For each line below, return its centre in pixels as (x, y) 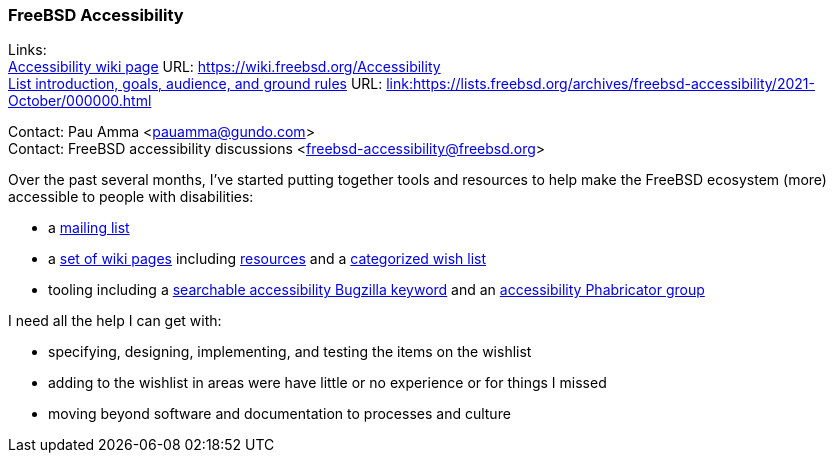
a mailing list (89, 228)
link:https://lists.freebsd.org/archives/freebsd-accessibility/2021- (600, 84)
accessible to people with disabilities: (131, 197)
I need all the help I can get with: (115, 321)
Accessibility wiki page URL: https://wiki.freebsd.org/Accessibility (224, 67)
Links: (27, 50)
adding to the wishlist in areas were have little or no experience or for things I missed (327, 383)
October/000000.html (80, 101)
